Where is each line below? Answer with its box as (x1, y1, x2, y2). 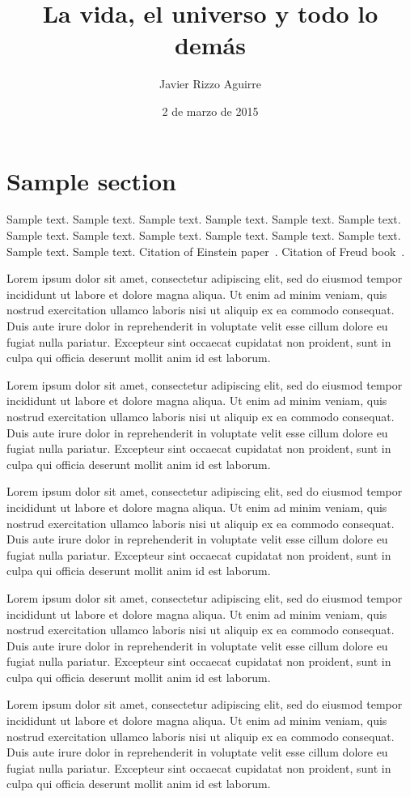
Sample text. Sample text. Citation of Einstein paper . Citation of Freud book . (6, 242, 405, 259)
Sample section (6, 164, 176, 197)
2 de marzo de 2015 (162, 102, 259, 119)
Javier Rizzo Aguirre (159, 75, 262, 92)
